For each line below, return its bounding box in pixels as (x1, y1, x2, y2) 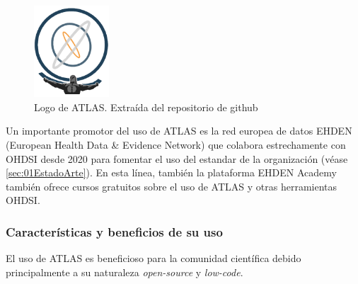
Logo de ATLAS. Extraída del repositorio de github (34, 99, 258, 114)
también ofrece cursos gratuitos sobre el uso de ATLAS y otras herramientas (6, 178, 337, 193)
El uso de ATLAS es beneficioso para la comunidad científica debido (6, 251, 301, 266)
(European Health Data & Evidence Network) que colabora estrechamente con (6, 137, 346, 152)
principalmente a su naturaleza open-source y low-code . (6, 264, 243, 279)
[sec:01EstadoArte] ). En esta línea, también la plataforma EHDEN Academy (6, 165, 337, 180)
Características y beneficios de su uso (6, 222, 223, 240)
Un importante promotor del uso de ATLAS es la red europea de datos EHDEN (6, 123, 352, 138)
